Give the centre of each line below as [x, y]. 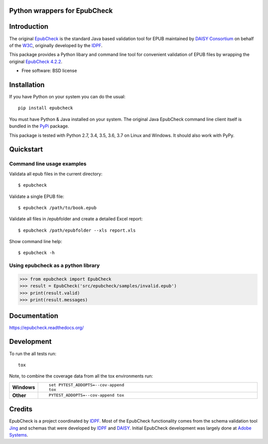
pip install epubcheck [46, 108]
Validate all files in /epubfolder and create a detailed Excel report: [76, 219]
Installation [27, 85]
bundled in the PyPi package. [39, 126]
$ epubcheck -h [36, 253]
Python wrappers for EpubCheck [61, 11]
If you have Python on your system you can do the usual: [67, 96]
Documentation [34, 316]
